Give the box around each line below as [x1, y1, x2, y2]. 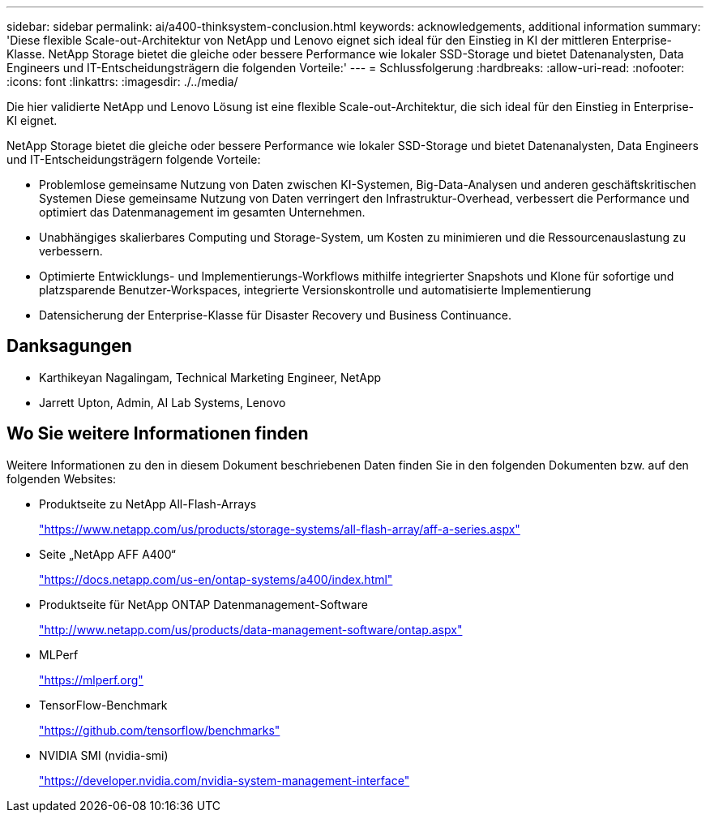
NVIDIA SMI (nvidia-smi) [39, 748, 169, 762]
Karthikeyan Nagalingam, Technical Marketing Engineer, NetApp [39, 370, 382, 384]
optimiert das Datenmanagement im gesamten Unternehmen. [39, 205, 366, 219]
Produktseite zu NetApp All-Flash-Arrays [39, 496, 257, 511]
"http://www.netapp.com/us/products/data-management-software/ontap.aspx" [39, 622, 463, 637]
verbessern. [39, 244, 103, 258]
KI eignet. [6, 114, 58, 127]
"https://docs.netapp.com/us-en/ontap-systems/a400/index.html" [39, 572, 393, 586]
